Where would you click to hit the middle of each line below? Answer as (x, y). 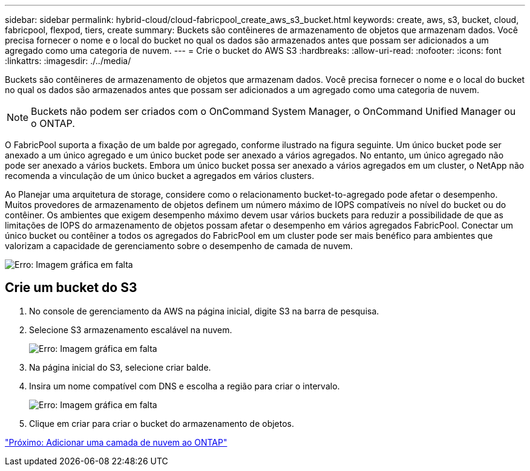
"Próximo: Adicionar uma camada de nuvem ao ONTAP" (116, 442)
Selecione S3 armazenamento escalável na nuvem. (131, 330)
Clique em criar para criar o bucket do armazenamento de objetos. (162, 423)
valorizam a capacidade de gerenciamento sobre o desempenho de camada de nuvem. (179, 246)
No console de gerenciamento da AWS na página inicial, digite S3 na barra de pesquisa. (204, 311)
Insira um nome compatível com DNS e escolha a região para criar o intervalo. (185, 386)
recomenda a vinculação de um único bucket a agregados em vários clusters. (160, 176)
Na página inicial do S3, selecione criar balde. (120, 367)
